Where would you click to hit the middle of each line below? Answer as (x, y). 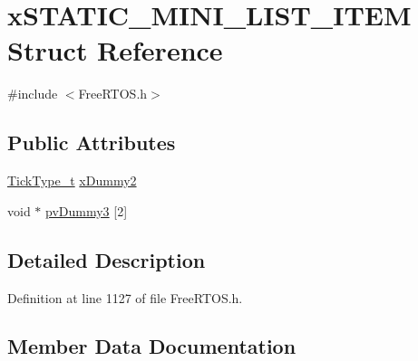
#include (33, 94)
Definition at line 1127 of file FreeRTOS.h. (125, 297)
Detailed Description (107, 259)
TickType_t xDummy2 (72, 180)
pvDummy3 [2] (87, 210)
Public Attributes (92, 142)
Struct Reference (115, 50)
